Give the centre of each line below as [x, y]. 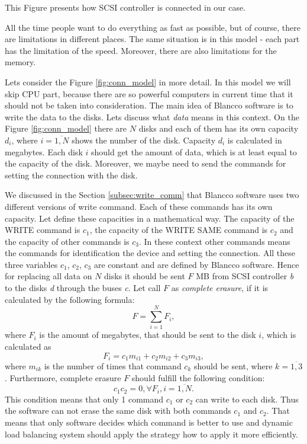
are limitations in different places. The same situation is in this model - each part [152, 39]
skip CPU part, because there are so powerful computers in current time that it [149, 93]
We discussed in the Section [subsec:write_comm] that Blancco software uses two [152, 195]
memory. [20, 62]
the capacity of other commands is [67, 241]
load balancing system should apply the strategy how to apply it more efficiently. [151, 434]
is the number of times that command [113, 366]
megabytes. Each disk [44, 151]
